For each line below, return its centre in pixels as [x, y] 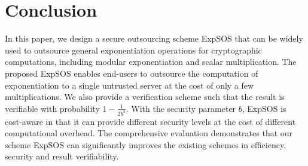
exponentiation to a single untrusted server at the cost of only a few [129, 85]
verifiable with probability [52, 108]
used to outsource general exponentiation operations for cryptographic [133, 50]
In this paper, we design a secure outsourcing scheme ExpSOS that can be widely [154, 38]
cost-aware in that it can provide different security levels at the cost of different [150, 121]
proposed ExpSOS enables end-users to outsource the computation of [132, 73]
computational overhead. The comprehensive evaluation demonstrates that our [149, 133]
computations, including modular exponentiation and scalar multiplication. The [151, 62]
